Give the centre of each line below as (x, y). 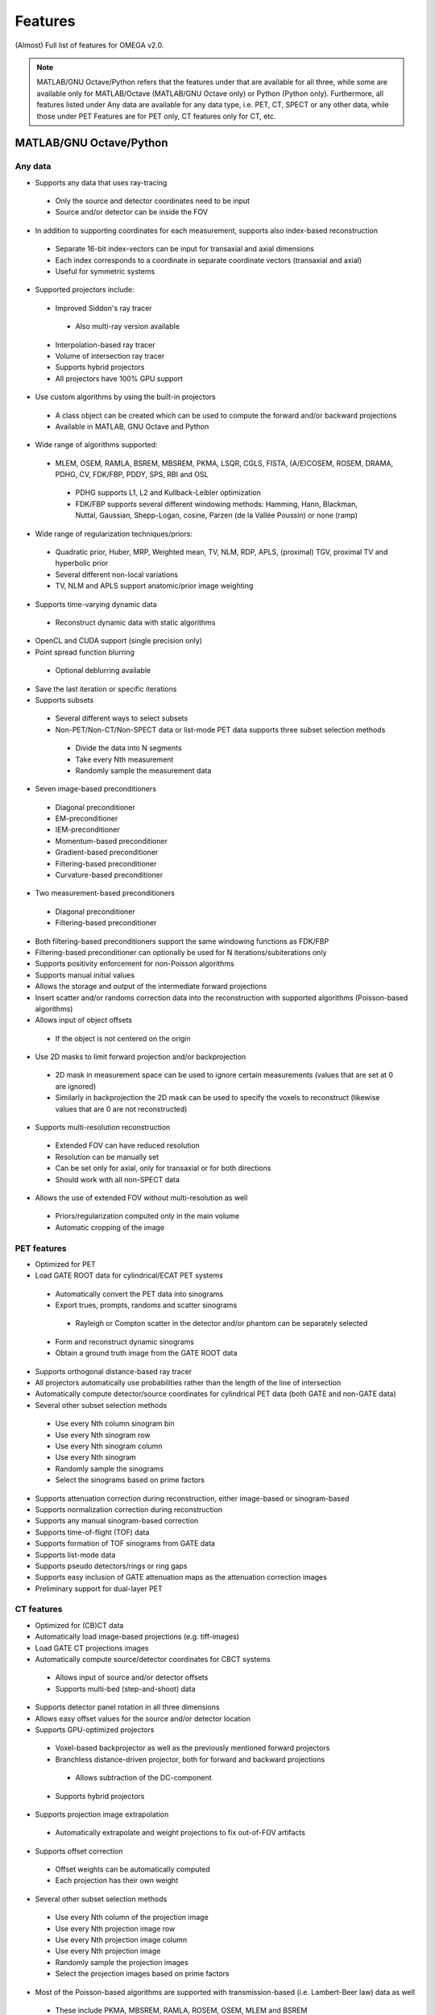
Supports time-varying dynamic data (96, 604)
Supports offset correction (79, 1851)
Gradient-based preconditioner (107, 852)
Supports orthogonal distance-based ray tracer (114, 1371)
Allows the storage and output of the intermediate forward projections (151, 987)
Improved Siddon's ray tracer (104, 308)
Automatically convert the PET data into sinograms (139, 1294)
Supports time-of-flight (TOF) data (92, 1532)
